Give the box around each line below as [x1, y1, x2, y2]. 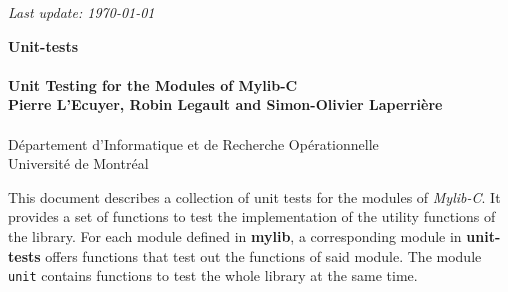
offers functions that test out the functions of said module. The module [45, 245, 482, 266]
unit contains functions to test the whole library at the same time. [8, 265, 418, 286]
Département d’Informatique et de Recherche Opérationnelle [8, 133, 379, 154]
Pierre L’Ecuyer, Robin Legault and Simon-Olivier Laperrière [8, 94, 443, 115]
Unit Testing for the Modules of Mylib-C [8, 74, 298, 95]
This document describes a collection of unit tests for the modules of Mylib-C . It [8, 186, 501, 207]
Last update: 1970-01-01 [8, 2, 155, 22]
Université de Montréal [8, 153, 149, 174]
